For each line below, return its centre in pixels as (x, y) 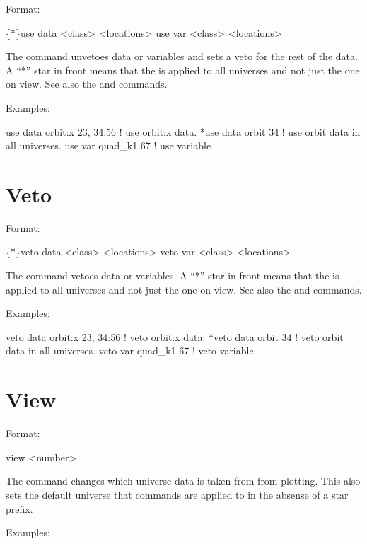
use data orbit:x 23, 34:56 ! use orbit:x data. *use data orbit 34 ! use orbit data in (183, 131)
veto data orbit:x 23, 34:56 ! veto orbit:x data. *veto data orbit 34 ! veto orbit (175, 336)
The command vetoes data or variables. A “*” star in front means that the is (173, 276)
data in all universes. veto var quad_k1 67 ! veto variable (130, 351)
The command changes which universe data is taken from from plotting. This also (183, 481)
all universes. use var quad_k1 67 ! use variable (109, 145)
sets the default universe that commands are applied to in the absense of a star (177, 494)
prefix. (19, 508)
